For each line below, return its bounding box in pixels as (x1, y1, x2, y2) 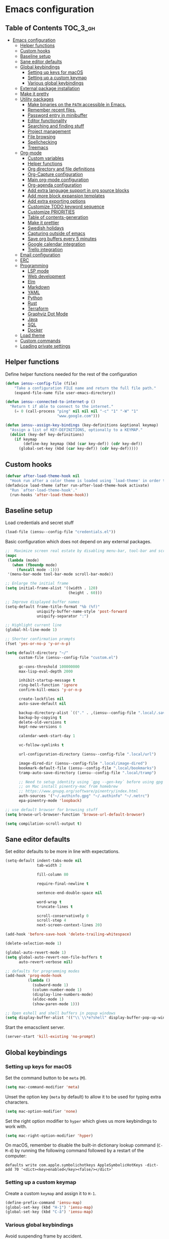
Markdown (27, 284, 50, 290)
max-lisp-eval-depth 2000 (18, 669, 73, 674)
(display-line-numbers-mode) (32, 992, 94, 997)
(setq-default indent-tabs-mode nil (5, 858, 82, 864)
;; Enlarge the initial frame (5, 581, 69, 586)
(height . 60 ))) (68, 590, 102, 596)
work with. (5, 1123, 27, 1129)
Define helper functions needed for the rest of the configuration (5, 371, 137, 377)
